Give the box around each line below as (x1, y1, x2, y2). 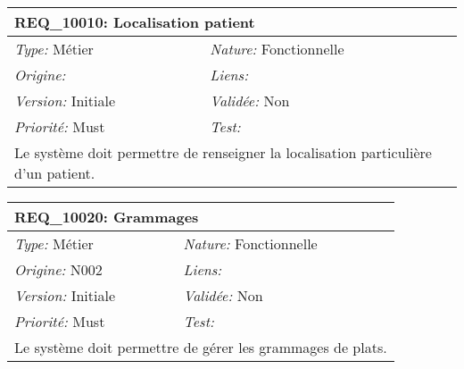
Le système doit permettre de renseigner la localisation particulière (14, 142, 432, 163)
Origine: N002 (14, 259, 103, 280)
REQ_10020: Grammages (14, 206, 199, 227)
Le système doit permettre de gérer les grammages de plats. (14, 337, 387, 357)
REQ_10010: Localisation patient (14, 12, 255, 32)
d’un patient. (14, 163, 95, 183)
